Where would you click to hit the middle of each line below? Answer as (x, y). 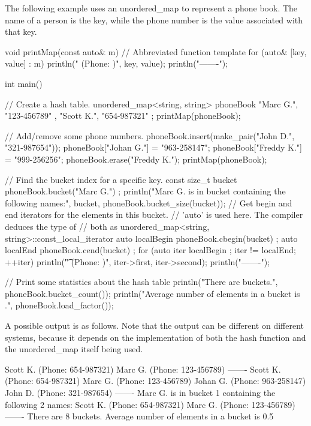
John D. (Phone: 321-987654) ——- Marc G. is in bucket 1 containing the (140, 393)
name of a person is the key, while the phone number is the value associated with (154, 19)
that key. (21, 31)
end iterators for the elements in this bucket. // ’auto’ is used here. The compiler (154, 214)
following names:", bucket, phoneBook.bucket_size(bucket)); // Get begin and (149, 202)
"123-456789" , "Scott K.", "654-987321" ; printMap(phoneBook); (123, 115)
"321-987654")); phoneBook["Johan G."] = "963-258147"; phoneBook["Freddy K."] (153, 147)
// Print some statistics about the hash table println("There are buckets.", (141, 282)
